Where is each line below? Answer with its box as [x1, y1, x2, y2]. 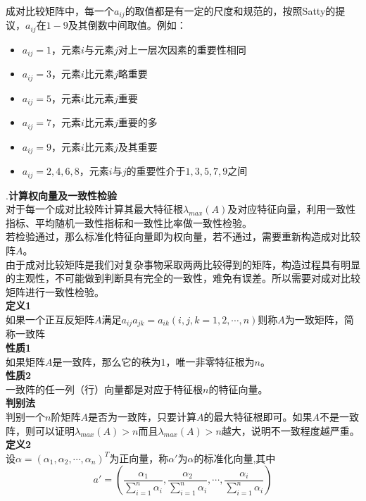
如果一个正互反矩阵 [6, 311, 94, 326]
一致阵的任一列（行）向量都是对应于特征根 [6, 381, 203, 396]
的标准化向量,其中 [194, 450, 276, 465]
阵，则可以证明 [6, 423, 75, 438]
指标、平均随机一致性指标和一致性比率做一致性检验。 [6, 215, 252, 230]
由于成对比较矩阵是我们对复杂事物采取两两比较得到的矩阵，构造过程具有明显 [6, 256, 360, 271]
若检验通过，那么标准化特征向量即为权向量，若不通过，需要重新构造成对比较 [6, 229, 360, 244]
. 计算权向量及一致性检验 [6, 187, 117, 202]
